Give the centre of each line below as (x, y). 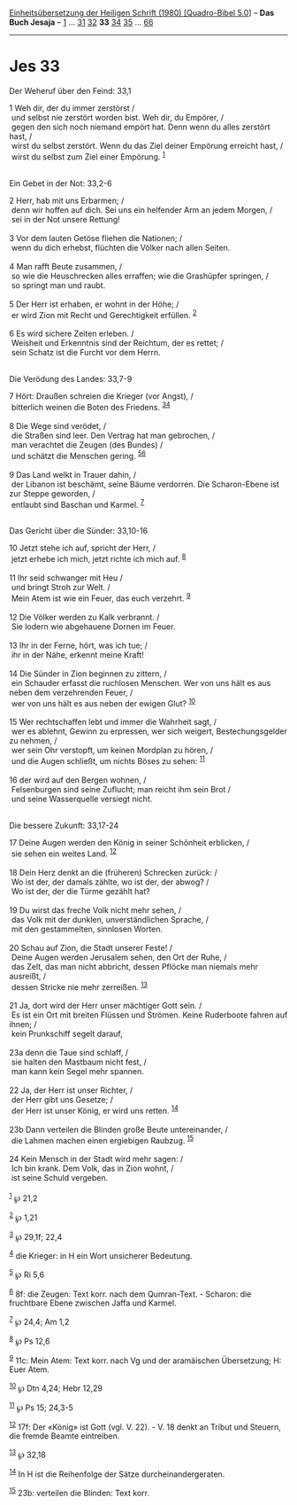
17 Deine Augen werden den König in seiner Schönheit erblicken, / (129, 842)
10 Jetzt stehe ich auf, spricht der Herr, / (83, 548)
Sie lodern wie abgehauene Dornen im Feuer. (93, 626)
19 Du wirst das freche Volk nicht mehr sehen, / (95, 910)
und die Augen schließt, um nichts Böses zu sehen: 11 (108, 760)
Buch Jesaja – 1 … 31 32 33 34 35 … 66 (81, 22)
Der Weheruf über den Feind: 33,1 (70, 90)
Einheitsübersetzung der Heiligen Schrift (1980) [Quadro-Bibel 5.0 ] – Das (142, 13)
